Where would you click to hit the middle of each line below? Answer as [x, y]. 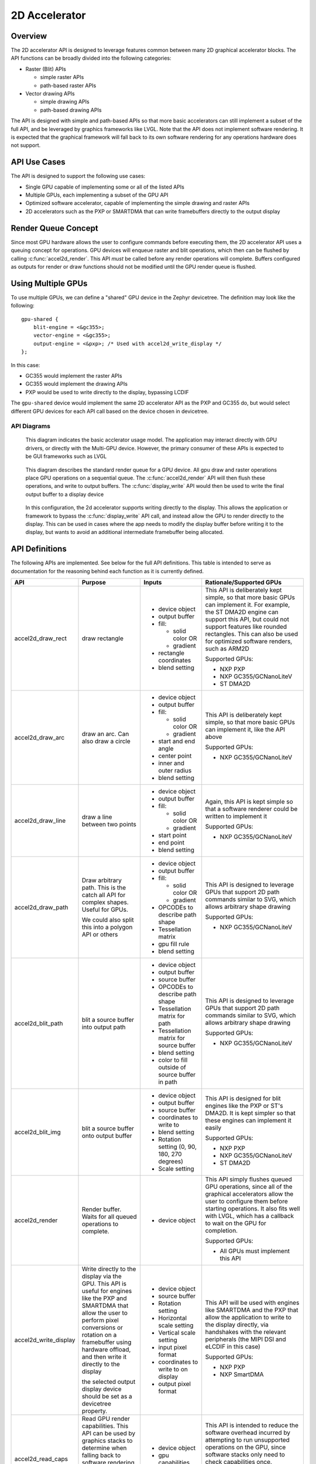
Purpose [94, 583]
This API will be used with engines [252, 1303]
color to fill [173, 1060]
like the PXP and [104, 1298]
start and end [177, 741]
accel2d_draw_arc [39, 738]
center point [175, 756]
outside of [172, 1068]
